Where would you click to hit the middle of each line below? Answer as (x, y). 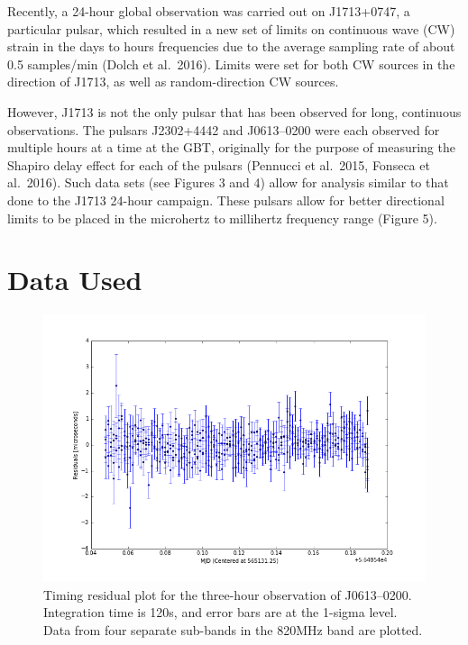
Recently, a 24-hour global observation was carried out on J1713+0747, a (209, 11)
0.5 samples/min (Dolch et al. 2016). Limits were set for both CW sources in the (231, 64)
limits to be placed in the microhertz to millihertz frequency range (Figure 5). (222, 218)
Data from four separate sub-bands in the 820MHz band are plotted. (233, 629)
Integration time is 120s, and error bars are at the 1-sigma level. (220, 612)
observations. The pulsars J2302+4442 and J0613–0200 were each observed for (224, 129)
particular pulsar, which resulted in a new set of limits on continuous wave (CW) (231, 28)
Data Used (75, 280)
